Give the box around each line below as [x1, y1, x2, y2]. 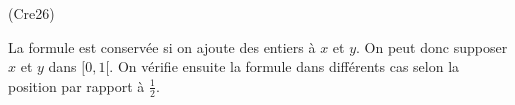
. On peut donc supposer [356, 36, 508, 57]
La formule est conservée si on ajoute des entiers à [8, 36, 316, 57]
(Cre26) [8, 3, 55, 23]
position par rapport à [8, 75, 145, 96]
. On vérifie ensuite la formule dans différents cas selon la [109, 56, 460, 77]
